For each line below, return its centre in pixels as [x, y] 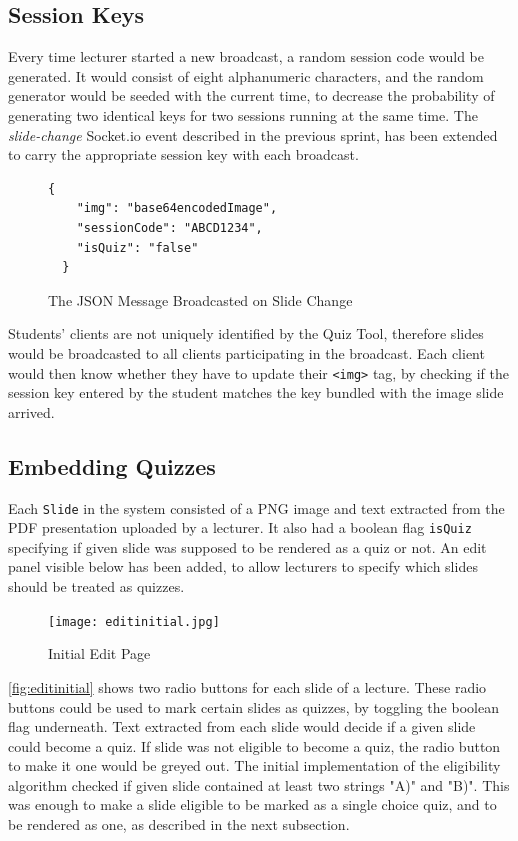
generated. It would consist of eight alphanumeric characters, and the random [246, 75]
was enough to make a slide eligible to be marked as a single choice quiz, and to [252, 804]
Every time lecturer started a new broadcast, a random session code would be [246, 56]
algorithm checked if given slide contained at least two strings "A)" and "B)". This [259, 784]
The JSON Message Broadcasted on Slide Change [200, 299]
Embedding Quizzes [112, 465]
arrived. [31, 411]
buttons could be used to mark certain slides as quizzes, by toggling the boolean [253, 706]
